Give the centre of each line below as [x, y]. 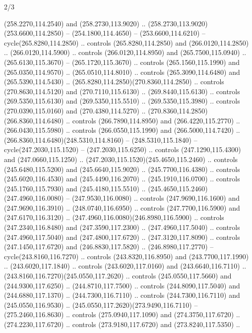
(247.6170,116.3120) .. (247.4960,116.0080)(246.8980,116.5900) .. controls [114, 217]
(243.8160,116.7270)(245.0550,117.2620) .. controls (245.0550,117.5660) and [118, 276]
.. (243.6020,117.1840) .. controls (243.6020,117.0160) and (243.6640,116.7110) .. [125, 266]
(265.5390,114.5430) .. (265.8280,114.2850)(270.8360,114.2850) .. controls [114, 82]
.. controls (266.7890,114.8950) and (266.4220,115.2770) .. [153, 120]
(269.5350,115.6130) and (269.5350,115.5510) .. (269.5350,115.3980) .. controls [122, 101]
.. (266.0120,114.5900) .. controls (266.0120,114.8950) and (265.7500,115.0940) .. [125, 52]
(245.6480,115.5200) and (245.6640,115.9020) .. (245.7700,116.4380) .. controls [122, 169]
